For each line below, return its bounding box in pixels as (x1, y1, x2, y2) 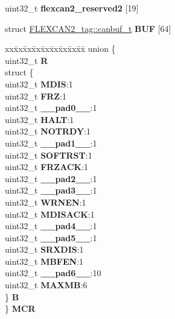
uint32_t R (5, 54, 48, 66)
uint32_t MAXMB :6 (5, 279, 87, 291)
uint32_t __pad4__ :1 (5, 220, 97, 232)
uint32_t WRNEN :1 (5, 195, 86, 208)
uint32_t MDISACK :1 (5, 207, 95, 220)
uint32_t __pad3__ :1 (5, 184, 97, 197)
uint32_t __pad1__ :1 (5, 136, 97, 149)
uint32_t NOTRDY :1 (5, 125, 91, 137)
